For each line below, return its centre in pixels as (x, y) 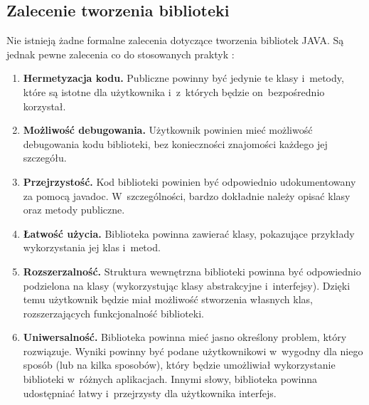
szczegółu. (45, 158)
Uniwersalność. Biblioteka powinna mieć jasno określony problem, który (185, 337)
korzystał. (44, 106)
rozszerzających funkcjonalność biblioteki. (113, 313)
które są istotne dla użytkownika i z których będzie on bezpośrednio (174, 91)
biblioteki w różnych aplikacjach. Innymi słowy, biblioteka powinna (170, 379)
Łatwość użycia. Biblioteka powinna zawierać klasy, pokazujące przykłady (189, 233)
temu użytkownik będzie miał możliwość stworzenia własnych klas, (168, 299)
